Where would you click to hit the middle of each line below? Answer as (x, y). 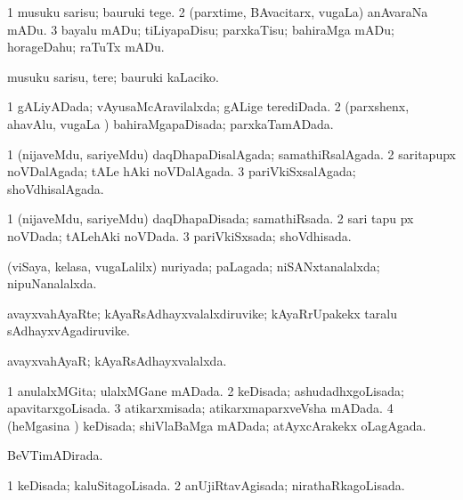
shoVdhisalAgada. (56, 188)
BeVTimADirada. (55, 455)
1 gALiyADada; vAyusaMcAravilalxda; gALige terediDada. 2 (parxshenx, (208, 106)
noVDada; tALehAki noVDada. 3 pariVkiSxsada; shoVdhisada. (179, 235)
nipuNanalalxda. (52, 283)
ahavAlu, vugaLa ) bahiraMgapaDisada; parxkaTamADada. (171, 123)
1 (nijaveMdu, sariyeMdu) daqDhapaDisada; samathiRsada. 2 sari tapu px (211, 218)
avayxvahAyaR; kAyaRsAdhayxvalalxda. (117, 360)
